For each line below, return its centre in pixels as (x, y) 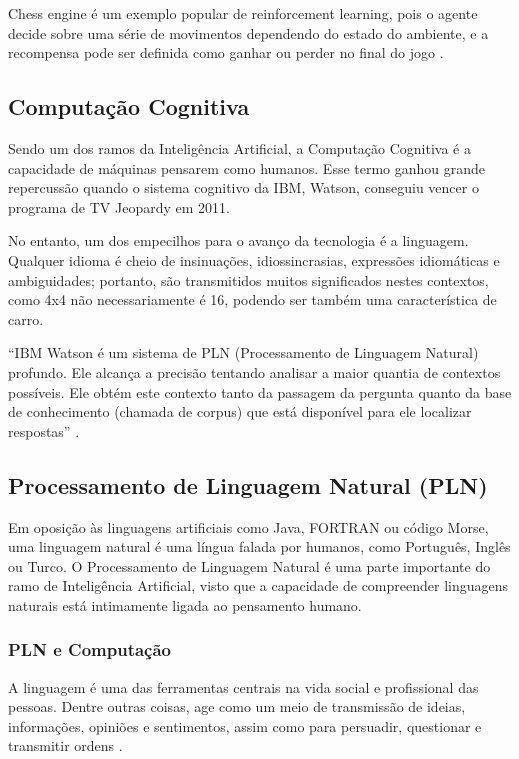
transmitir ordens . (65, 745)
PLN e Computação (90, 649)
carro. (26, 318)
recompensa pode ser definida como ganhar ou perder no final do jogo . (226, 52)
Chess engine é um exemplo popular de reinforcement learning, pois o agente (243, 13)
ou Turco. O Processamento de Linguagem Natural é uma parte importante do (249, 565)
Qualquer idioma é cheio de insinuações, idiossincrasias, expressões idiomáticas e (254, 259)
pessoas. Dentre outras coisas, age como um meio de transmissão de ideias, (237, 706)
